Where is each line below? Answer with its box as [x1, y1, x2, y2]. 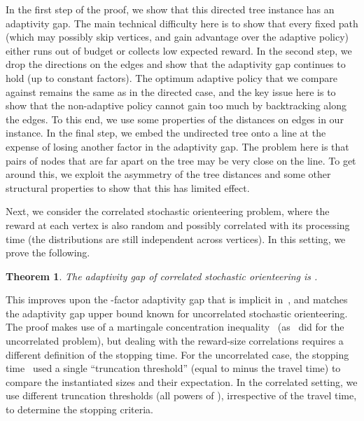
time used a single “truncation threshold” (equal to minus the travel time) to [6, 361, 341, 375]
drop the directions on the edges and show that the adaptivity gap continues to [6, 57, 346, 71]
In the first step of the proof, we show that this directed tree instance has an [6, 2, 335, 16]
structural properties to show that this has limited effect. [6, 180, 250, 195]
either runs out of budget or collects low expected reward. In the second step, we [6, 43, 352, 57]
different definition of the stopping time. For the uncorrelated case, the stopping [6, 347, 349, 361]
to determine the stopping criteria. [6, 402, 153, 417]
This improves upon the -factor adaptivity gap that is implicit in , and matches [6, 292, 348, 307]
